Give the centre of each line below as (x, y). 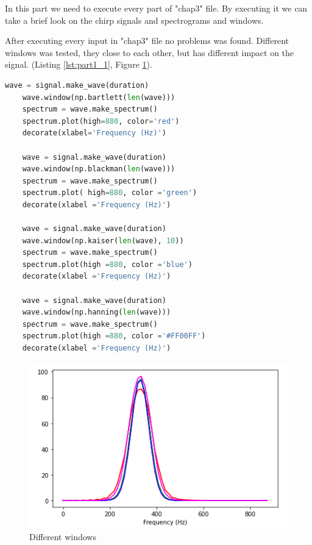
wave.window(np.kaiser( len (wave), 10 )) (103, 240)
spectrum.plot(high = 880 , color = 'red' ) (101, 121)
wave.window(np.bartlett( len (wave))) (99, 97)
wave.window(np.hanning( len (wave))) (97, 312)
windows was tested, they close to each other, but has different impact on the (150, 52)
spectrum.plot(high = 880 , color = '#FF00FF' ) (114, 336)
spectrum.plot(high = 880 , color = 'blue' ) (107, 264)
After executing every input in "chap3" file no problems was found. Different (147, 41)
